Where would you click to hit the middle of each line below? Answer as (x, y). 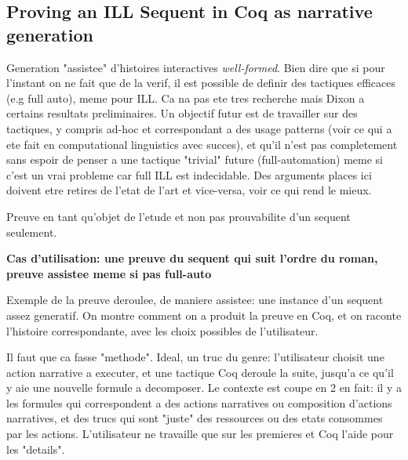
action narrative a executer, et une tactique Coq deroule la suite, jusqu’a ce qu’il (200, 372)
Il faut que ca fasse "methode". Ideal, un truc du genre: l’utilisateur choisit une (195, 357)
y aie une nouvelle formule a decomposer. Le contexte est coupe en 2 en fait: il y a (204, 388)
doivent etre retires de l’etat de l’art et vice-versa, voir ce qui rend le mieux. (189, 190)
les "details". (36, 449)
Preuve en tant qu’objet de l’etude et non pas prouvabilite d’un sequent (178, 216)
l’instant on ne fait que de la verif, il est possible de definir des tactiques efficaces (201, 83)
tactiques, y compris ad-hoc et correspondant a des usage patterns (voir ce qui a (199, 128)
